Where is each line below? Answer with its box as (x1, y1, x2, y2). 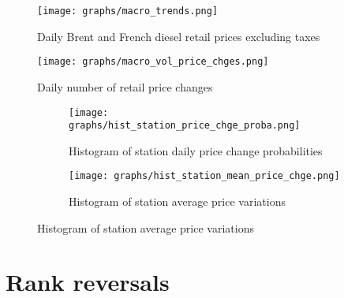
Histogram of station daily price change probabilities (69, 142, 323, 158)
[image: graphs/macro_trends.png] (37, 6, 219, 17)
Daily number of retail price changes (37, 78, 213, 95)
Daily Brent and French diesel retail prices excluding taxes (37, 28, 320, 44)
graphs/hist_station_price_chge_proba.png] (69, 120, 301, 132)
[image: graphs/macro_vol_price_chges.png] (37, 56, 269, 68)
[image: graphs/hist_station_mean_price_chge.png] (69, 170, 340, 182)
